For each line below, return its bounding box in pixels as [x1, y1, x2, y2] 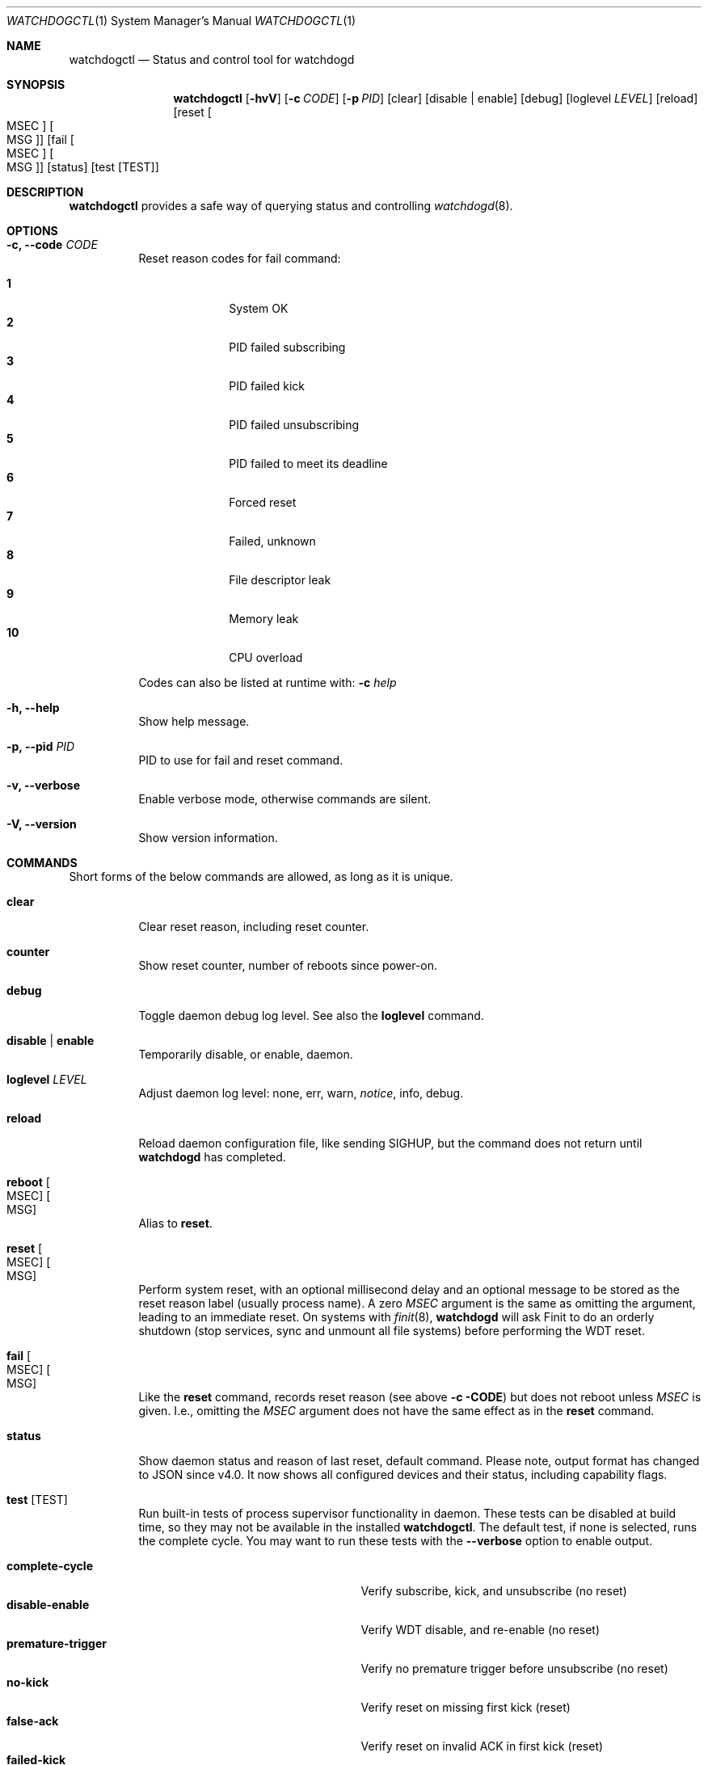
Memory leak [229, 612, 299, 626]
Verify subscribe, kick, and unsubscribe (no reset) [360, 1584, 627, 1598]
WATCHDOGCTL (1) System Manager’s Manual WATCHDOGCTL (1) [6, 14, 356, 27]
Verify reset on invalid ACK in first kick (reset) [360, 1739, 604, 1753]
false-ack [6, 1714, 59, 1728]
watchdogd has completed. [138, 1150, 286, 1164]
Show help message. [138, 714, 250, 728]
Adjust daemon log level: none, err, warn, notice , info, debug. [138, 1086, 464, 1100]
